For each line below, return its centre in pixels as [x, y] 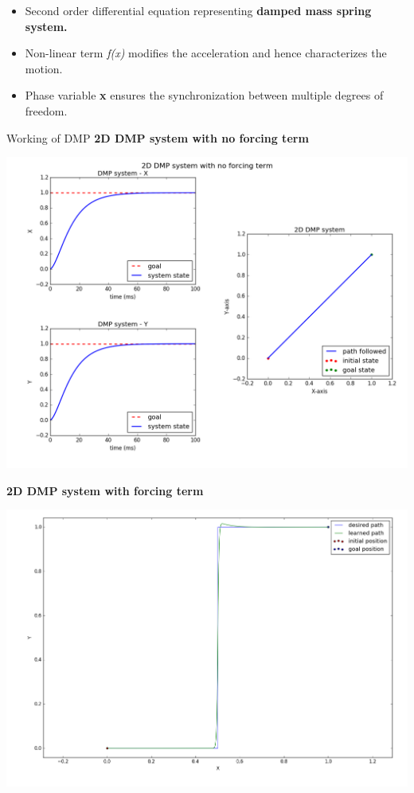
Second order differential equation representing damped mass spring [198, 10]
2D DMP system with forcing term [105, 490]
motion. [44, 68]
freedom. [46, 110]
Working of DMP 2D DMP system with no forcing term [158, 137]
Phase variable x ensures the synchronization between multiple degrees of [204, 95]
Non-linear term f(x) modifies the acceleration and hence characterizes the [206, 53]
